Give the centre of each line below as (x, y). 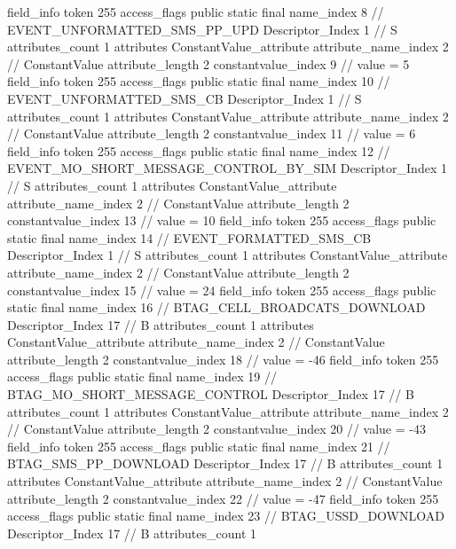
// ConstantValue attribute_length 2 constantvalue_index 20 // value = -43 (216, 429)
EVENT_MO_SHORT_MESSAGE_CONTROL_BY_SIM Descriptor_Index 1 (227, 168)
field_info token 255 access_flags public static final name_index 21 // (199, 446)
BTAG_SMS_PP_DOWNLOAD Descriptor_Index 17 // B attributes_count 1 (225, 463)
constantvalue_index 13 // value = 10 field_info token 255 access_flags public (222, 220)
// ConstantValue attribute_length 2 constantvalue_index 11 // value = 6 (212, 133)
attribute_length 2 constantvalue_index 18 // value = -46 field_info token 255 (223, 359)
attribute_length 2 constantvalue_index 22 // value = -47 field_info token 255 (223, 498)
